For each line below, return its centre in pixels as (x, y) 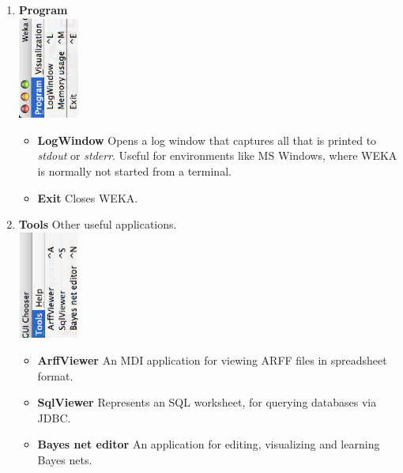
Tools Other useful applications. (98, 224)
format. (55, 375)
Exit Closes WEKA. (88, 197)
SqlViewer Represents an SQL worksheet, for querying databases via (207, 402)
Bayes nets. (65, 460)
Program (43, 9)
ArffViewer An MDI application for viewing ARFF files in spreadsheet (212, 360)
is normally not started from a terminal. (134, 171)
